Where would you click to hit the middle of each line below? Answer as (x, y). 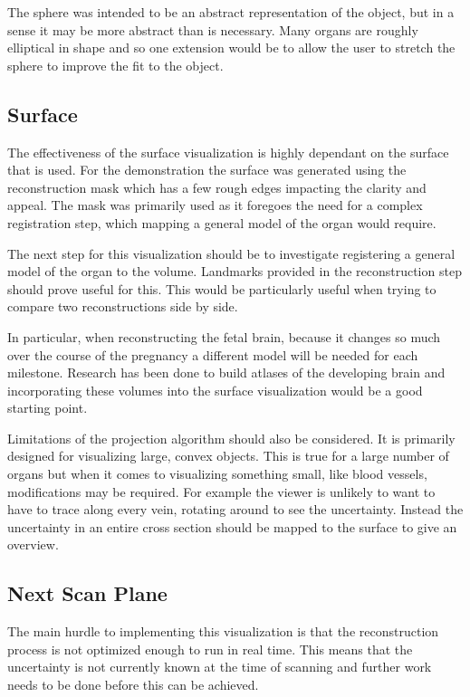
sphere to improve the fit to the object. (115, 65)
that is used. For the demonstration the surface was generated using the (207, 170)
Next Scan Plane (87, 593)
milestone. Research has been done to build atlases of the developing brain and (226, 372)
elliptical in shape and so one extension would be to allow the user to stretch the (231, 48)
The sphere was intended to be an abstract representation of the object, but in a (231, 12)
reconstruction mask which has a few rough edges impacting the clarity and (217, 187)
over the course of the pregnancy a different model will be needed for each (213, 354)
